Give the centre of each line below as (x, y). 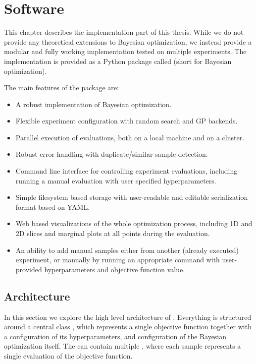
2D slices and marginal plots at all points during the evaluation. (113, 233)
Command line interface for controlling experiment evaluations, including (127, 171)
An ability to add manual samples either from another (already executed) (127, 250)
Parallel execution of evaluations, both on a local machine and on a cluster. (130, 137)
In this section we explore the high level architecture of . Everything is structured (128, 317)
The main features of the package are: (61, 88)
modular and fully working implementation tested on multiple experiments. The (125, 51)
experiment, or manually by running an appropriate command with (118, 260)
